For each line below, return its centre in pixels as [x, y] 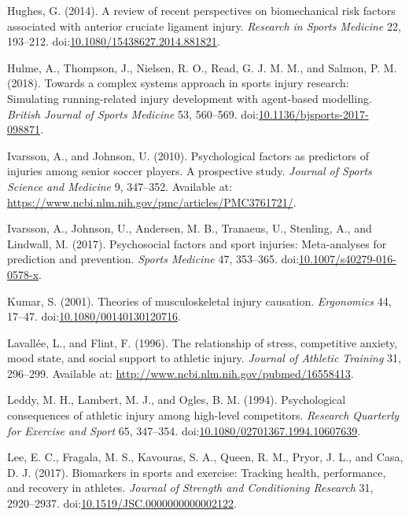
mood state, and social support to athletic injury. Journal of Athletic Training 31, [204, 358]
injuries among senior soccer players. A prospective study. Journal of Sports [190, 171]
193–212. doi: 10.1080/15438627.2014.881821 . [114, 41]
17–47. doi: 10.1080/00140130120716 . [94, 316]
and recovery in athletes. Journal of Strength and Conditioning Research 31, [190, 488]
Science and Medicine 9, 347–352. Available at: [120, 186]
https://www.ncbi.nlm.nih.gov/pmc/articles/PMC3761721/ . [152, 202]
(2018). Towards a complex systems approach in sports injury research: [178, 83]
